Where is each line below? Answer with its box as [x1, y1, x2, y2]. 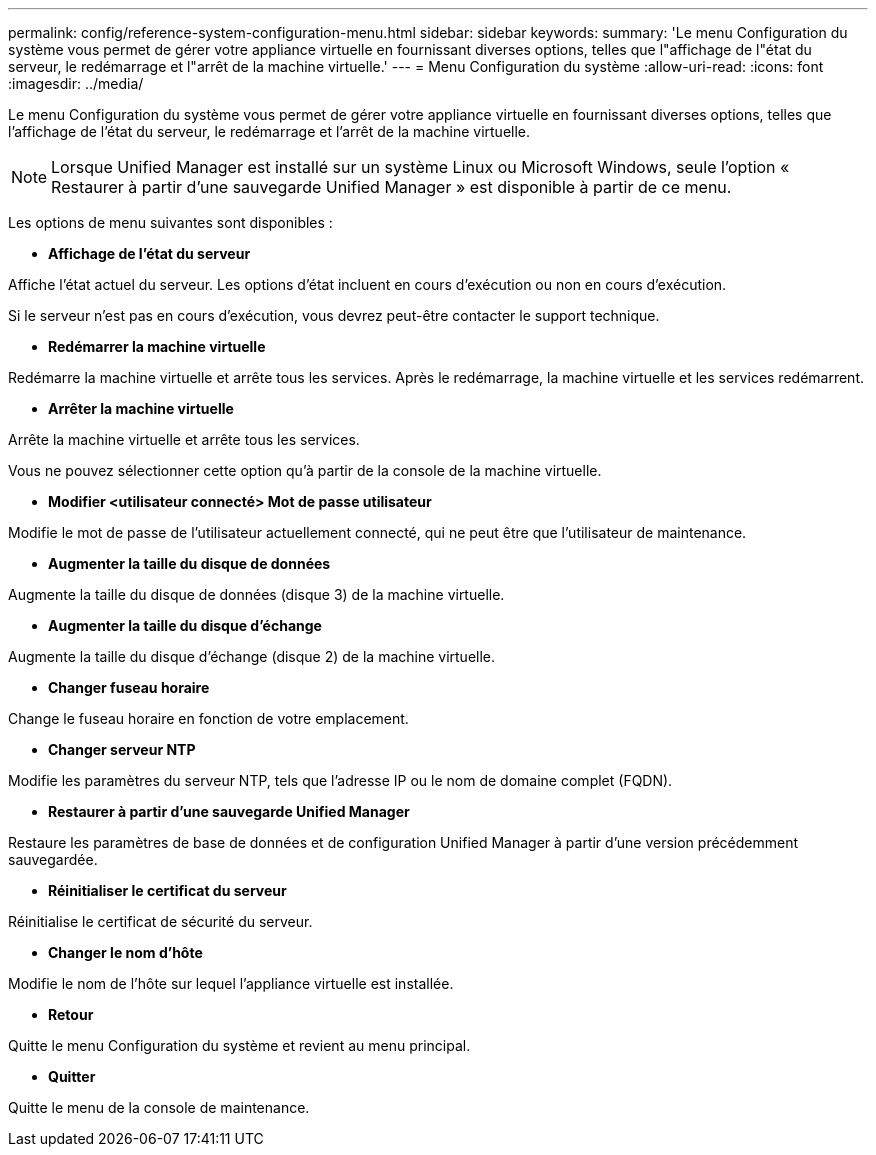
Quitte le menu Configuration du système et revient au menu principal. [8, 1037, 471, 1054]
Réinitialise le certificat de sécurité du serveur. [8, 913, 313, 930]
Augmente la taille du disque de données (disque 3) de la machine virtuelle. [8, 586, 505, 603]
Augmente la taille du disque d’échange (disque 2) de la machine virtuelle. [8, 648, 496, 665]
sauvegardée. [8, 851, 98, 868]
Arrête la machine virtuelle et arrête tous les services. [8, 431, 360, 448]
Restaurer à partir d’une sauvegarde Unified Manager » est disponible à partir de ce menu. [51, 177, 732, 197]
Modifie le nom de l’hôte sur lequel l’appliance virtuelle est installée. [8, 975, 454, 992]
